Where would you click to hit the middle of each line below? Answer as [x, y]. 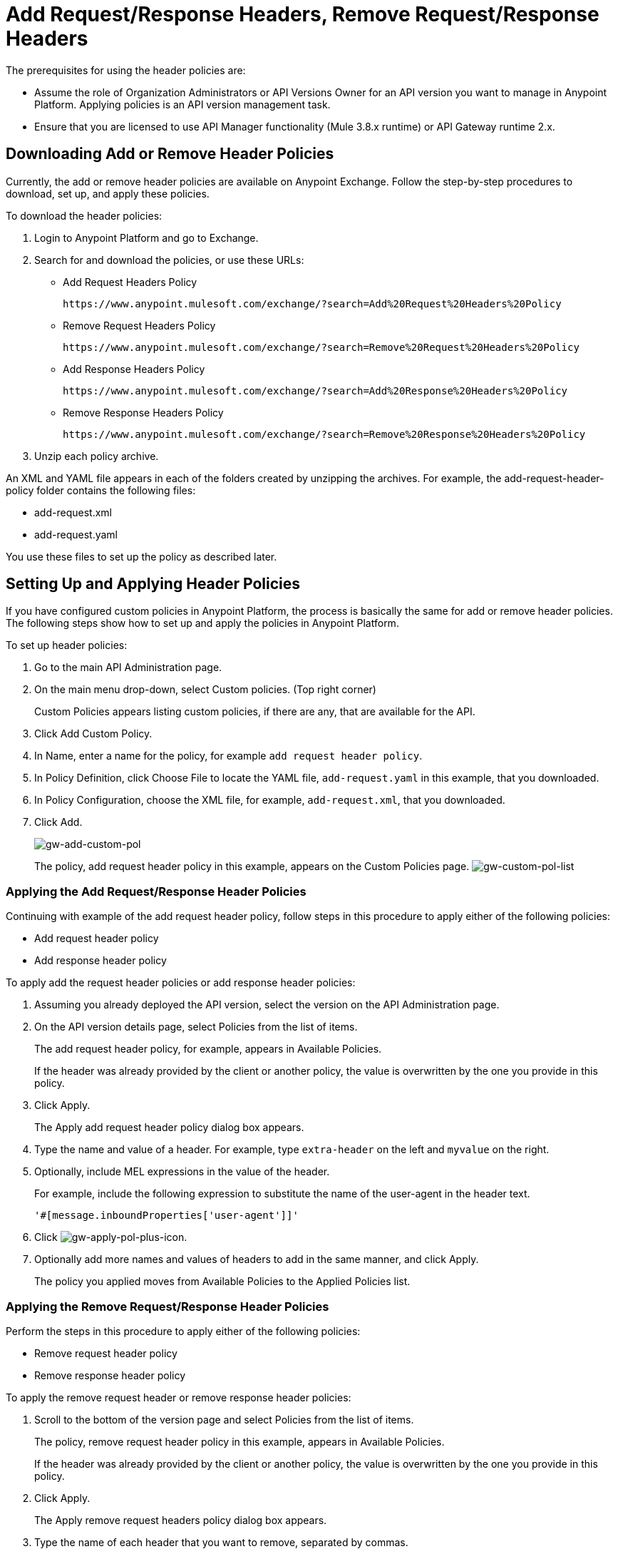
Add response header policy [101, 961]
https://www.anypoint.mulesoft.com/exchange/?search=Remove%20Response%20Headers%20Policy [324, 434]
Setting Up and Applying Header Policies [153, 584]
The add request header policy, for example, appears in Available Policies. [208, 1049]
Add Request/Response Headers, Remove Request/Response [303, 14]
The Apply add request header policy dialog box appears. [169, 1128]
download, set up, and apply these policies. [108, 193]
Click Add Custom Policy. [93, 734]
